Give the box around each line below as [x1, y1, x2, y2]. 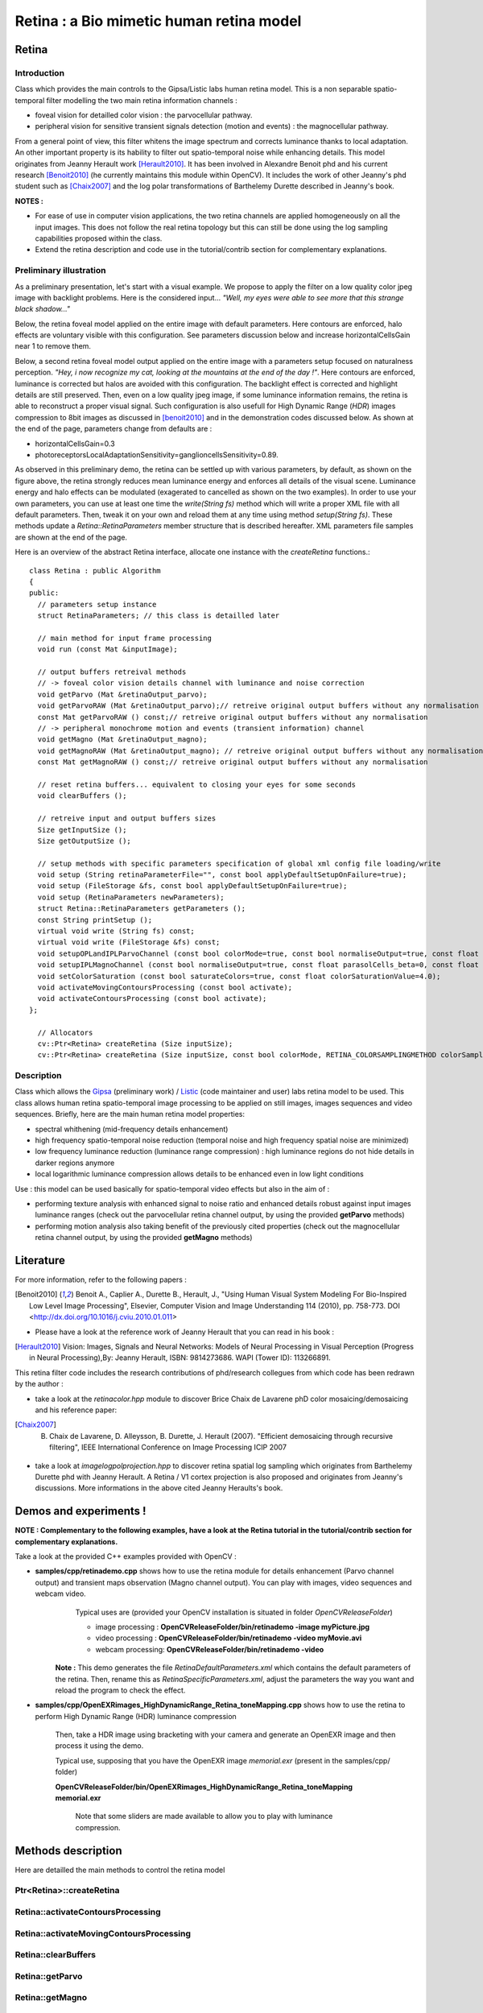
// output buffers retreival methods [37, 668, 187, 676]
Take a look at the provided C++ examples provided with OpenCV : [14, 1551, 237, 1561]
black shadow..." [14, 304, 71, 314]
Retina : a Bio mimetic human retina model [14, 12, 302, 30]
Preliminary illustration [14, 265, 106, 276]
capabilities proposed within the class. [35, 234, 163, 243]
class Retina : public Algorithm [29, 566, 161, 575]
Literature [14, 1253, 66, 1267]
